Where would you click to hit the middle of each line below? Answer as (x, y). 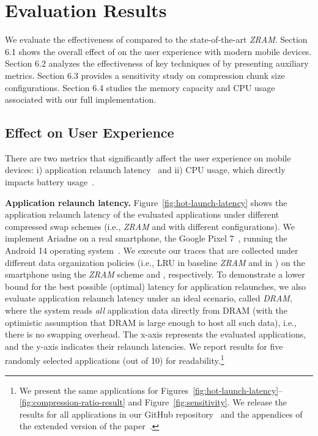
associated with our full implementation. (81, 99)
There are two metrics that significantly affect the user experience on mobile (148, 157)
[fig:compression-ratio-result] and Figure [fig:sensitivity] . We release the (153, 402)
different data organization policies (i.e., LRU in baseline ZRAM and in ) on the (155, 262)
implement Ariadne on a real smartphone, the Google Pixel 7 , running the (146, 238)
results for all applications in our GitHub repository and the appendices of (161, 414)
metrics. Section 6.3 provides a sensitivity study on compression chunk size (145, 75)
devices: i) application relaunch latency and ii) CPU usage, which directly (145, 170)
